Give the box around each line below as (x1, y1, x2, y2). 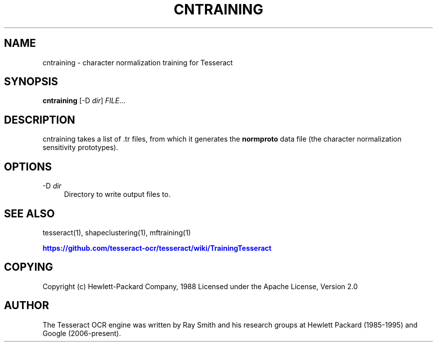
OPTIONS (4, 160, 52, 173)
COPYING (4, 261, 53, 274)
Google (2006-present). (42, 329, 121, 338)
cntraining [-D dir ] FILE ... (42, 96, 126, 105)
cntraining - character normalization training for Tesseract (42, 58, 233, 67)
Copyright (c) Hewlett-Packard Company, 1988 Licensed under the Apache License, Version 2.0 (42, 282, 358, 291)
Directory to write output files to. (64, 190, 171, 199)
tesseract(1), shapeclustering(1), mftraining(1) (42, 228, 191, 237)
